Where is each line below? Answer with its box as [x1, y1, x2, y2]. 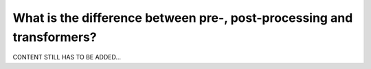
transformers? [12, 29, 97, 44]
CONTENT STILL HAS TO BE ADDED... [12, 53, 122, 61]
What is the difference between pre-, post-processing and [12, 10, 353, 25]
